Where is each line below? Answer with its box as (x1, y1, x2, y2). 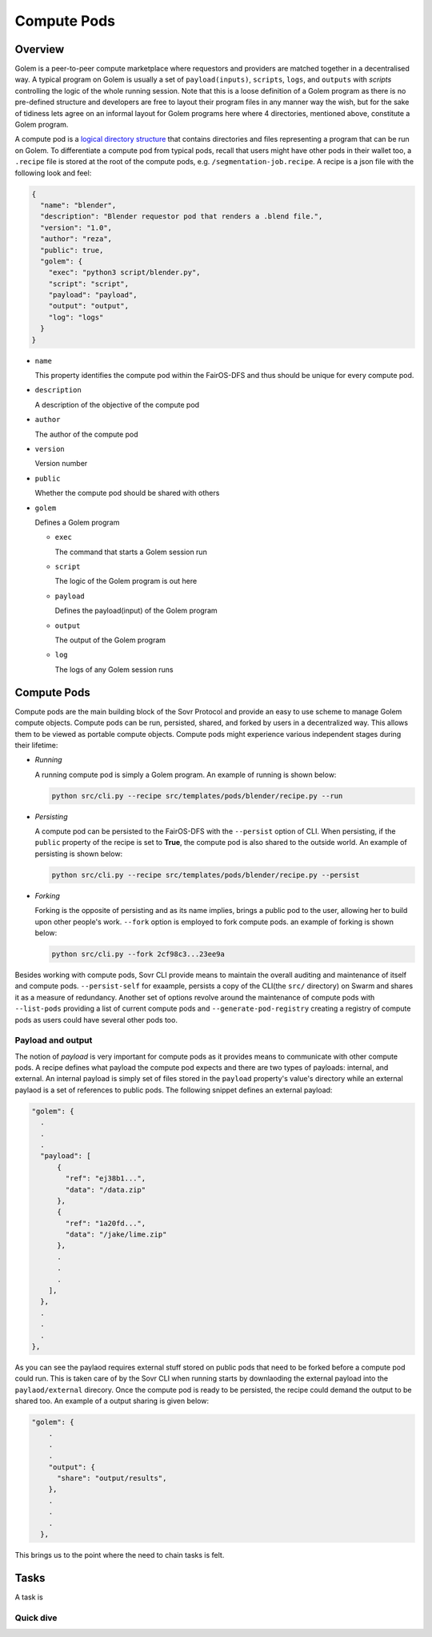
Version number (34, 459, 88, 469)
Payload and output (14, 1035, 93, 1046)
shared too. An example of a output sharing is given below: (14, 1396, 210, 1406)
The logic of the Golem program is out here (54, 577, 198, 586)
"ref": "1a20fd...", (65, 1218, 146, 1228)
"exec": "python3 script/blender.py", (48, 268, 201, 277)
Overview (14, 42, 65, 56)
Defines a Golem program (34, 517, 120, 527)
